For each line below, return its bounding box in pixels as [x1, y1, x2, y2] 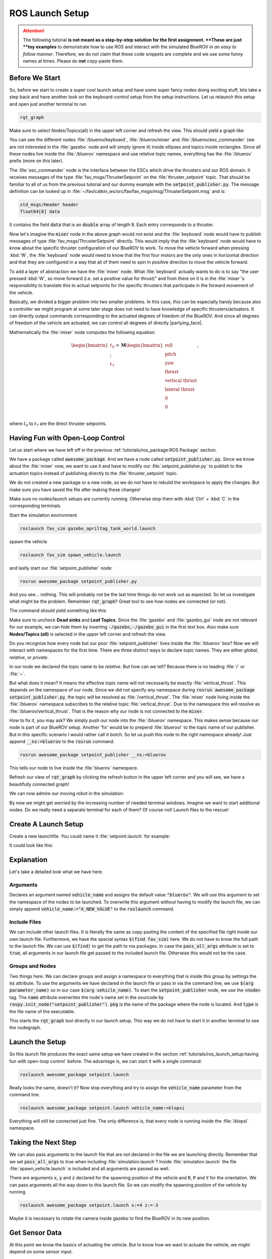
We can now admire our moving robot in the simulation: [9, 791, 124, 797]
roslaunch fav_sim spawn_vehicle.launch [20, 552, 121, 557]
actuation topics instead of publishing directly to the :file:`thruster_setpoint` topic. [9, 470, 178, 476]
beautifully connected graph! [9, 781, 70, 787]
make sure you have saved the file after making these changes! [9, 486, 141, 493]
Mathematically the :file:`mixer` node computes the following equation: [9, 329, 156, 335]
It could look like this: [9, 843, 53, 849]
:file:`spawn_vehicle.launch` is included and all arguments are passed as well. [9, 1166, 170, 1171]
